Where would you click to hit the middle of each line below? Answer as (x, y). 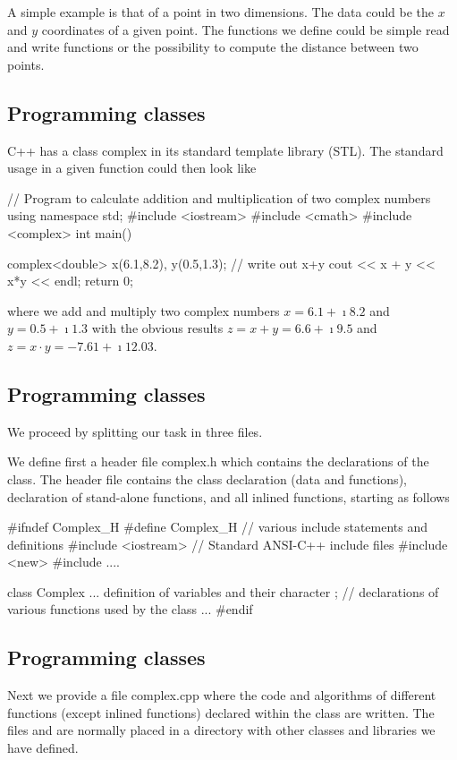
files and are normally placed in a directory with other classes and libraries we (221, 730)
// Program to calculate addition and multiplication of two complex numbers (219, 197)
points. (26, 64)
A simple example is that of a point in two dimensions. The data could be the (221, 12)
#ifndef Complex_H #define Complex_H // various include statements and (218, 527)
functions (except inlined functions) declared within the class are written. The (221, 712)
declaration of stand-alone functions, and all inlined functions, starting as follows (228, 496)
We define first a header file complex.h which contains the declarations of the (218, 461)
